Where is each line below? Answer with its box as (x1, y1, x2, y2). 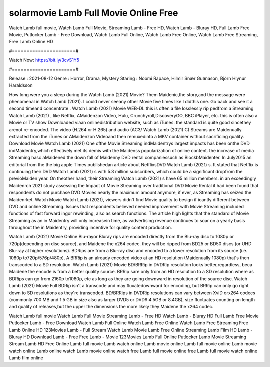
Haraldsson (9, 82, 33, 88)
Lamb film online (9, 355, 43, 361)
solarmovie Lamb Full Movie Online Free (9, 7, 178, 18)
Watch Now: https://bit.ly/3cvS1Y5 (9, 57, 80, 63)
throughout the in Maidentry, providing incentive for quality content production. (9, 225, 172, 231)
